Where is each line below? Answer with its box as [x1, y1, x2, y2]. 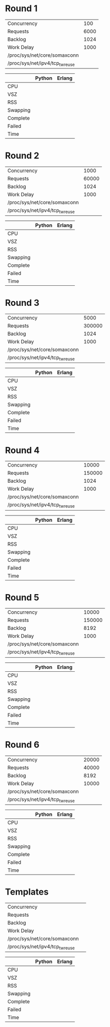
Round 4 [5, 445, 40, 456]
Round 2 [5, 150, 39, 161]
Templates [5, 886, 49, 897]
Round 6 [5, 739, 40, 750]
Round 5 [5, 592, 39, 603]
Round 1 [5, 3, 38, 14]
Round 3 [5, 298, 40, 308]
